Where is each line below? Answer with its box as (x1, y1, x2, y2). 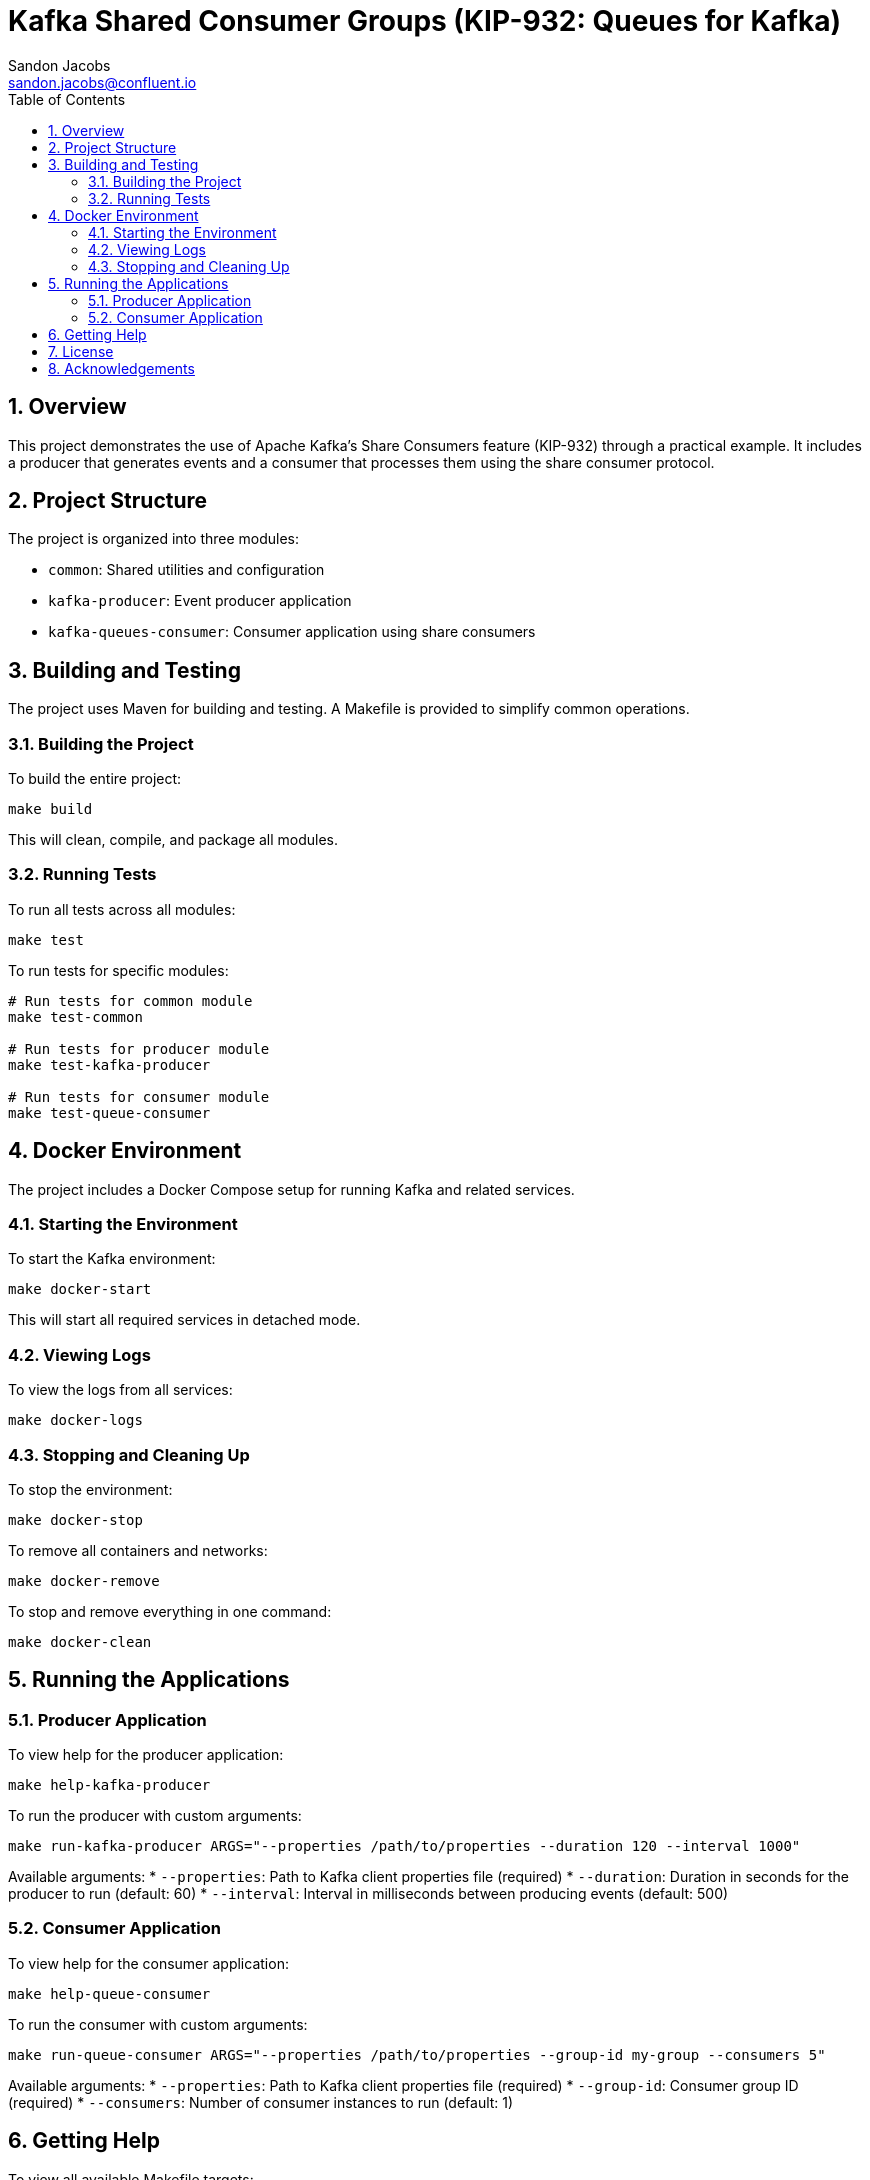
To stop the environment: (8, 1480, 173, 1498)
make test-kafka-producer (8, 1056, 211, 1073)
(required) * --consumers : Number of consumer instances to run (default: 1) (8, 2093, 514, 2111)
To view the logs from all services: (8, 1381, 233, 1399)
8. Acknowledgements (48, 359, 195, 377)
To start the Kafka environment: (8, 1250, 216, 1268)
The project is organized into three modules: (8, 530, 300, 548)
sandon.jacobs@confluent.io (8, 73, 197, 91)
